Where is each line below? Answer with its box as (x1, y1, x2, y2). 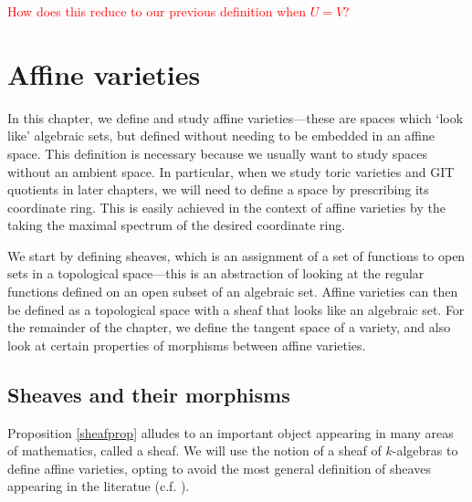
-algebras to (392, 441, 458, 460)
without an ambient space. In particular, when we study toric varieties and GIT (7, 162, 455, 181)
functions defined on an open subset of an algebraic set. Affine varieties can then (7, 282, 458, 301)
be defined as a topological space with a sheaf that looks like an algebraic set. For (7, 299, 465, 319)
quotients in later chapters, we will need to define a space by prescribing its (7, 180, 429, 199)
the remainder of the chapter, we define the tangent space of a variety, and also (7, 318, 451, 337)
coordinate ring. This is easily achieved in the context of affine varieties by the (7, 197, 446, 216)
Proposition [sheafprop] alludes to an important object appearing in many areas (7, 423, 454, 442)
